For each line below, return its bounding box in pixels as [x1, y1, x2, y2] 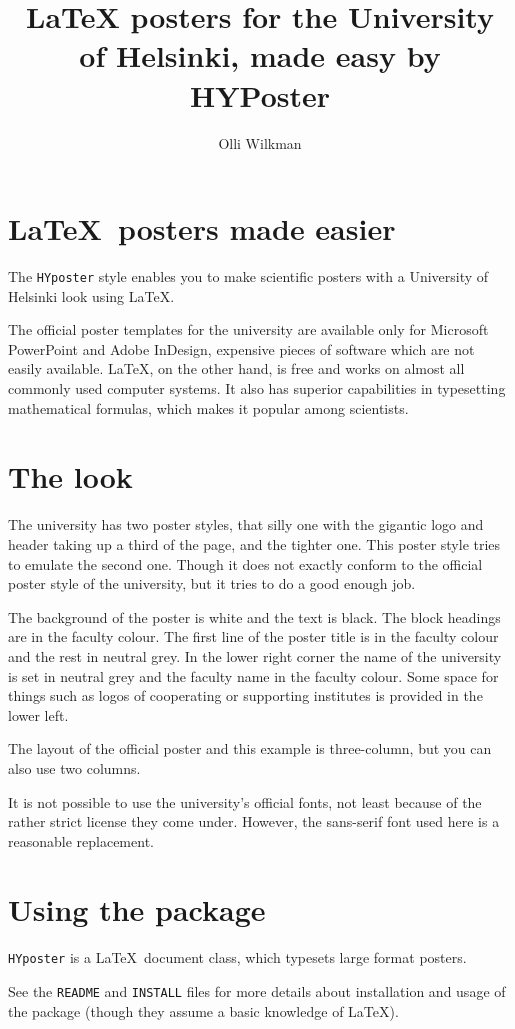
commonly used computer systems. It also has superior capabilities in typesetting [8, 378, 506, 399]
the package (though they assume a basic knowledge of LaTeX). [8, 1000, 399, 1021]
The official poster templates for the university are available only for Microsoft [8, 319, 489, 340]
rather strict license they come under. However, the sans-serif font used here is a [8, 811, 500, 832]
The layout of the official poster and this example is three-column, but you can [8, 738, 492, 759]
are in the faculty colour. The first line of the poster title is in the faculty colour [8, 626, 499, 647]
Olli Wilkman [218, 132, 302, 153]
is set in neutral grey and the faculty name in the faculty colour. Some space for [8, 665, 499, 686]
